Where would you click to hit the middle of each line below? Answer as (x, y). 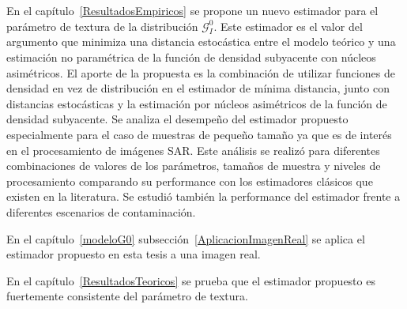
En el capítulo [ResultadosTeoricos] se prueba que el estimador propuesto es (191, 280)
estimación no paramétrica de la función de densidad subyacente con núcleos (191, 57)
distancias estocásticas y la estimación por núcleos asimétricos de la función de (197, 103)
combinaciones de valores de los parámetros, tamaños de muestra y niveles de (194, 166)
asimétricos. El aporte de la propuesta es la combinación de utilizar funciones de (201, 72)
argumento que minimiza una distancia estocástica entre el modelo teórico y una (201, 41)
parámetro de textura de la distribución (102, 26)
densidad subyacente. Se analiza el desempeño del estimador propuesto (177, 119)
